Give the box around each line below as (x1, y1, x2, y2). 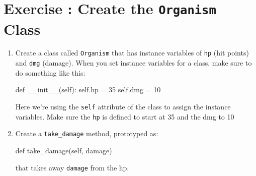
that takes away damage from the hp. (15, 162, 129, 172)
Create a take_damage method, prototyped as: (15, 128, 158, 139)
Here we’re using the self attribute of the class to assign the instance (15, 101, 231, 111)
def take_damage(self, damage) (15, 145, 112, 155)
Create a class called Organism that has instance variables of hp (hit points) (15, 47, 249, 58)
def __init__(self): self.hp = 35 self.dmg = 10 (15, 84, 161, 95)
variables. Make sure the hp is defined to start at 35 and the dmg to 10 (15, 111, 234, 122)
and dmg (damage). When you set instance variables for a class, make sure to (15, 57, 252, 68)
